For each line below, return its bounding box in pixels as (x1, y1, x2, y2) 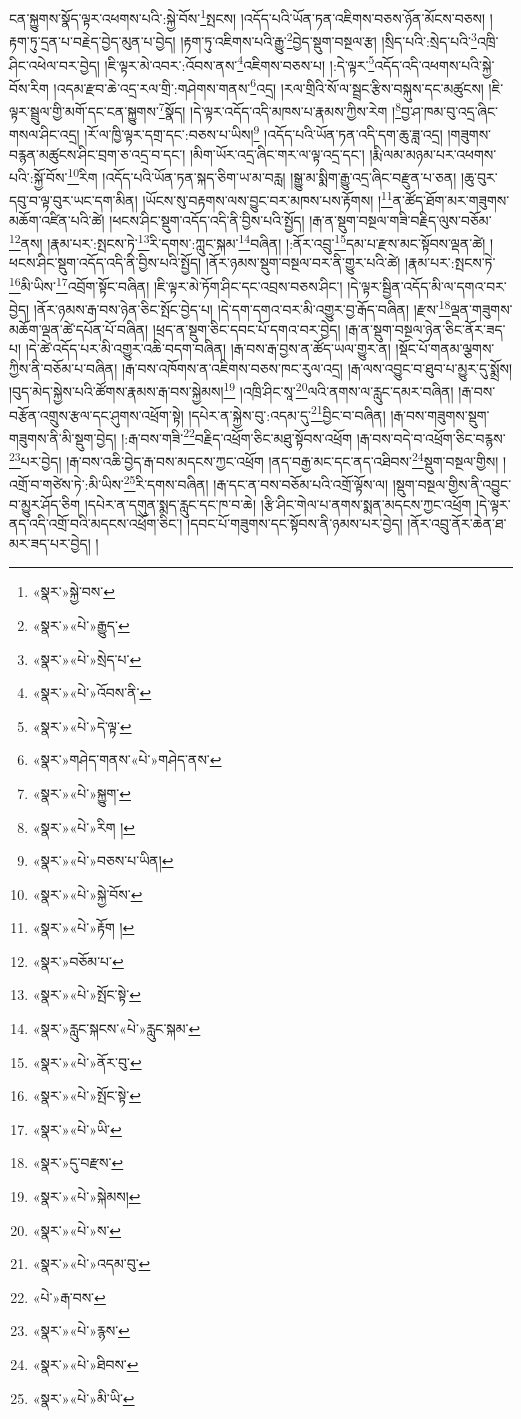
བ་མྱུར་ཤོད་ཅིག (9, 493, 81, 514)
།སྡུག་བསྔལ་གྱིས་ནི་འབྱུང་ (392, 473, 512, 494)
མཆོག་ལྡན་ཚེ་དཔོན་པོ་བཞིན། (9, 318, 149, 339)
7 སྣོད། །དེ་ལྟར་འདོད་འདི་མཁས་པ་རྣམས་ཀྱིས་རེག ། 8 (158, 98, 401, 121)
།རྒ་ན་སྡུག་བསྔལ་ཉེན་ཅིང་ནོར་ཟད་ (345, 318, 506, 339)
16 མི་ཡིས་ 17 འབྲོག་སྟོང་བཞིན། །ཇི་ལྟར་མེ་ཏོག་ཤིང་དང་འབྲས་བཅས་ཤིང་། (9, 273, 343, 296)
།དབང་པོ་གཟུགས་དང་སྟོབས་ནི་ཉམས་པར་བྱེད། (187, 513, 403, 534)
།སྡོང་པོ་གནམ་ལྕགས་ (395, 338, 495, 359)
